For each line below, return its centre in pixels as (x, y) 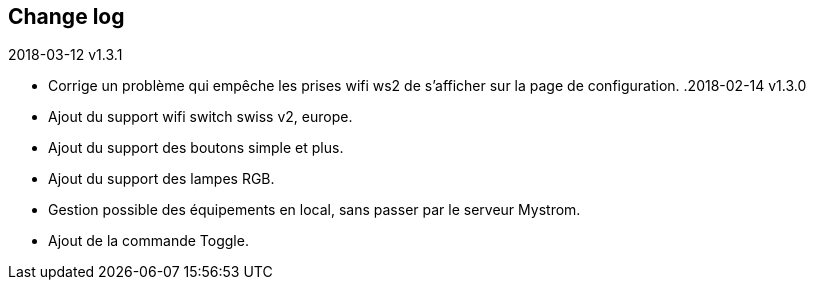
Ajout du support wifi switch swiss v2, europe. (200, 117)
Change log (66, 16)
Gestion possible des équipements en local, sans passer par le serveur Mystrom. (314, 210)
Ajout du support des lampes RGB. (161, 179)
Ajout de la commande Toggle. (148, 241)
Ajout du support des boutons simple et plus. (196, 148)
